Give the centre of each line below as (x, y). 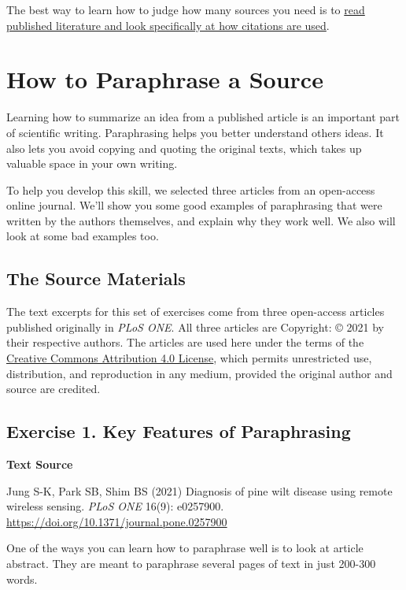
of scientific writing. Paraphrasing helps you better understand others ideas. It (195, 132)
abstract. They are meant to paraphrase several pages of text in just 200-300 (191, 563)
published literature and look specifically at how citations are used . (168, 25)
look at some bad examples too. (83, 236)
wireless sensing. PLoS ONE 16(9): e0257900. (115, 506)
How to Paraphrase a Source (165, 79)
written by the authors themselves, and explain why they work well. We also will (201, 220)
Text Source (40, 464)
